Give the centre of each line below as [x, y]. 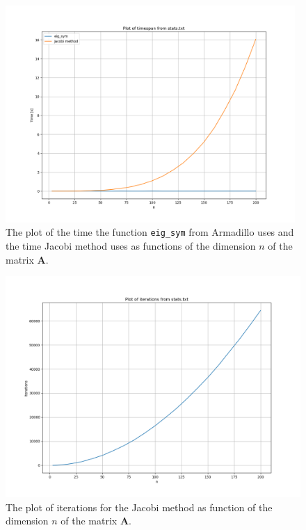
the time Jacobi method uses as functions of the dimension [131, 246]
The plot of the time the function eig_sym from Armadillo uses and [150, 232]
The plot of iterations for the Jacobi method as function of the [139, 507]
